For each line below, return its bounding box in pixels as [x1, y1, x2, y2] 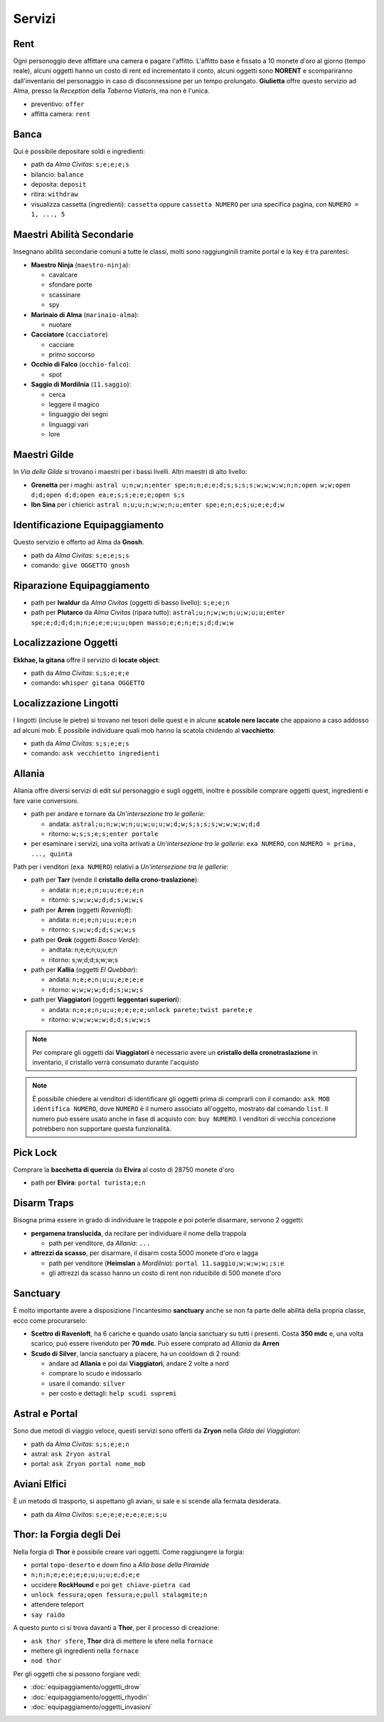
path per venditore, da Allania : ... [48, 1239, 151, 1247]
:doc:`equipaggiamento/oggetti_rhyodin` [31, 1693, 149, 1701]
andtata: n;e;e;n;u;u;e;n [48, 945, 117, 954]
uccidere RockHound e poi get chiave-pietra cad [31, 1580, 191, 1589]
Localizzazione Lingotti [13, 697, 119, 709]
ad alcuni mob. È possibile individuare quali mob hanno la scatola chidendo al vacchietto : [13, 726, 276, 734]
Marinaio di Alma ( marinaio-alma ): [31, 310, 139, 319]
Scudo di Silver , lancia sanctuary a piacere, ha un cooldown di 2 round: [31, 1349, 241, 1358]
